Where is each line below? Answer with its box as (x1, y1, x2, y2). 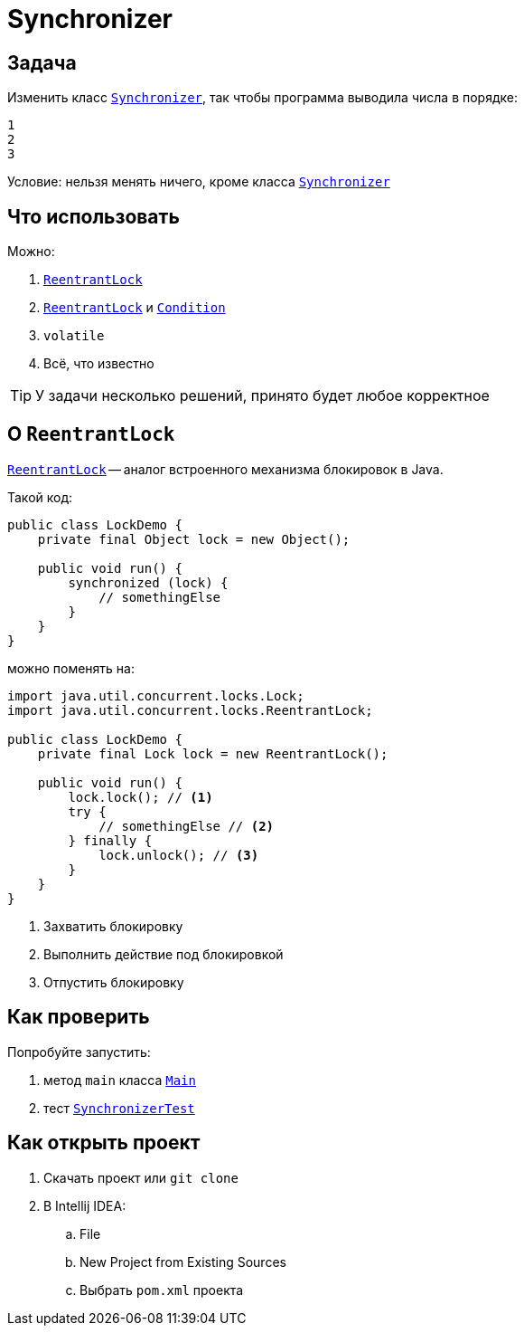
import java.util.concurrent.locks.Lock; (7, 688, 304, 703)
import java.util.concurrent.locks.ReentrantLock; (7, 702, 373, 718)
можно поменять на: (7, 660, 135, 676)
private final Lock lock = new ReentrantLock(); (37, 746, 388, 761)
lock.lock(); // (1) (68, 789, 213, 805)
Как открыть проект (7, 1131, 201, 1155)
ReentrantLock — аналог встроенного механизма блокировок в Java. (7, 461, 444, 477)
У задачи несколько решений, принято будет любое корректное (35, 386, 490, 405)
